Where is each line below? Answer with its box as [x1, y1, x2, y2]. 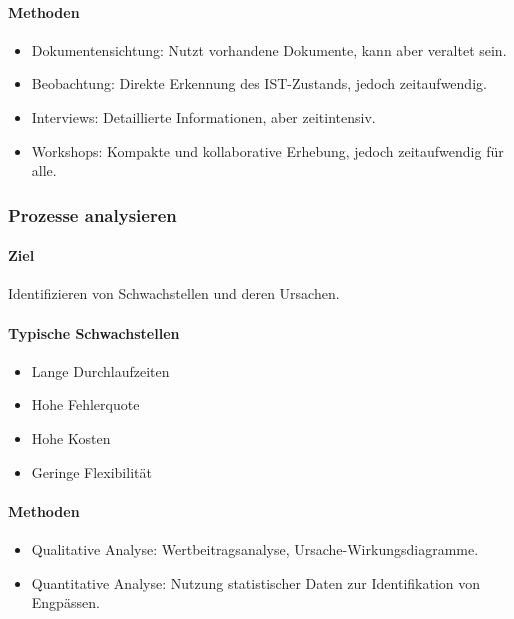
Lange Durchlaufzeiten [31, 360, 170, 381]
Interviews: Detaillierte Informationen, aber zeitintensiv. [31, 106, 376, 127]
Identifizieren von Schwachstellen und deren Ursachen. [8, 283, 340, 304]
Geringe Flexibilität [31, 461, 152, 482]
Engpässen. [31, 592, 100, 613]
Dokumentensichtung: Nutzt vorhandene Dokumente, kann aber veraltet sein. [31, 39, 507, 60]
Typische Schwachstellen [8, 322, 180, 343]
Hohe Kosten [31, 427, 111, 448]
